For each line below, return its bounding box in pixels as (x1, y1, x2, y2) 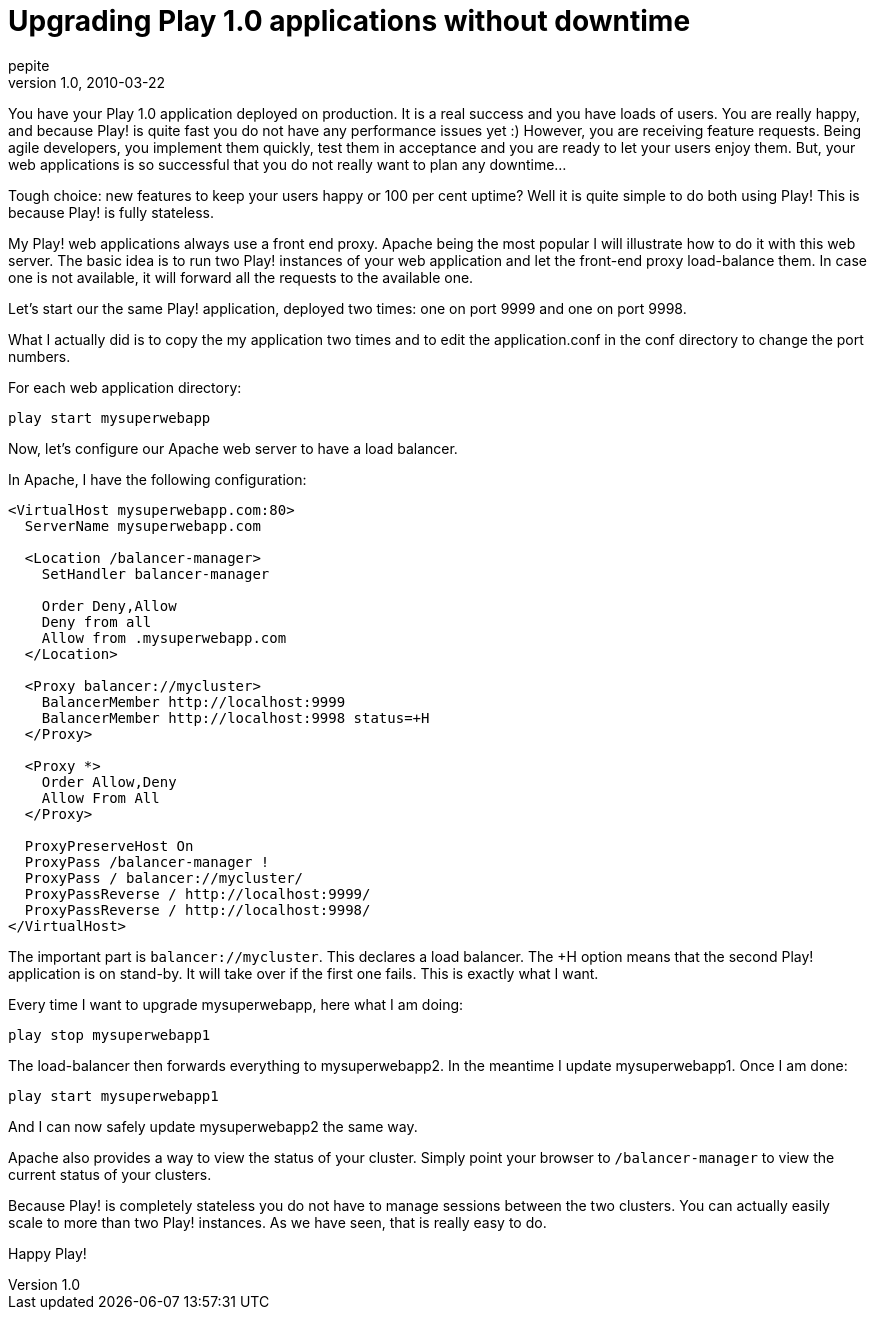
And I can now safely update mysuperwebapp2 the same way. (8, 1117, 418, 1135)
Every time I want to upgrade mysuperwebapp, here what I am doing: (8, 995, 464, 1013)
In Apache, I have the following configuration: (8, 470, 307, 488)
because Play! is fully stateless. (8, 203, 215, 221)
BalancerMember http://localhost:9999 (41, 693, 346, 710)
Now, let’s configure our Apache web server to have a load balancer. (8, 439, 458, 457)
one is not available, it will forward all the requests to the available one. (8, 268, 474, 286)
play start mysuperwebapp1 (8, 1087, 219, 1104)
